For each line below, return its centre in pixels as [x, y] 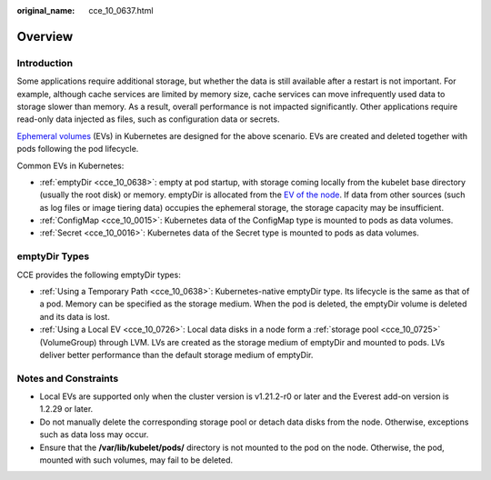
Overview [45, 36]
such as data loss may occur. [94, 435]
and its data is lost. [75, 316]
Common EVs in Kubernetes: [70, 165]
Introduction [45, 63]
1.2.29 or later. [66, 409]
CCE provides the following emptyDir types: [99, 275]
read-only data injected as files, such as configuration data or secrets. [148, 119]
